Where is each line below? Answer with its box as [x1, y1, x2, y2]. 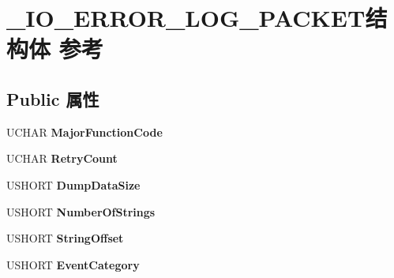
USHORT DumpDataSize [6, 176, 141, 193]
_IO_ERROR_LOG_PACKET [6, 2, 366, 34]
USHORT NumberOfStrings [6, 203, 156, 220]
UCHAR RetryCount [6, 150, 118, 167]
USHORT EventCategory [6, 256, 140, 272]
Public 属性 [6, 86, 99, 111]
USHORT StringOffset [6, 230, 124, 246]
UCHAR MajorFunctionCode [6, 123, 163, 140]
